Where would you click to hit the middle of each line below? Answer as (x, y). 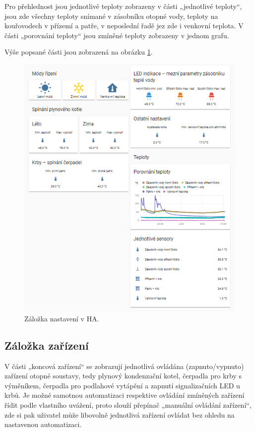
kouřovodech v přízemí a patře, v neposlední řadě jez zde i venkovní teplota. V (124, 26)
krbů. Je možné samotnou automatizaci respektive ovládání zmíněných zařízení (125, 395)
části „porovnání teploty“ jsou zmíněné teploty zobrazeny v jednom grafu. (117, 35)
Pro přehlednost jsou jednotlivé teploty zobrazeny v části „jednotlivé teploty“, (123, 6)
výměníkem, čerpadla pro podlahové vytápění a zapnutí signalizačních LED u (122, 385)
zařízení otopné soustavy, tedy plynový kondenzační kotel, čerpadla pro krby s (123, 376)
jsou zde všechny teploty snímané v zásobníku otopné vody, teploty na (111, 16)
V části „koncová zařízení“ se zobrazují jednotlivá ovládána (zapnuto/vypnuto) (124, 366)
